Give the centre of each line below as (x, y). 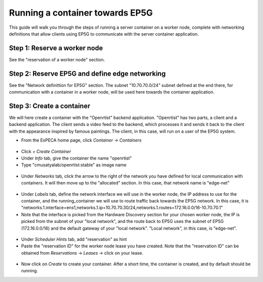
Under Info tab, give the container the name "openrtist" (76, 158)
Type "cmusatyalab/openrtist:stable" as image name (74, 165)
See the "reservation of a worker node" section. (57, 60)
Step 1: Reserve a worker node (56, 48)
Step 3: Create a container (50, 106)
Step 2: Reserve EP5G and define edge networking (87, 73)
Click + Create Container (46, 151)
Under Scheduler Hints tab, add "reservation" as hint (74, 239)
